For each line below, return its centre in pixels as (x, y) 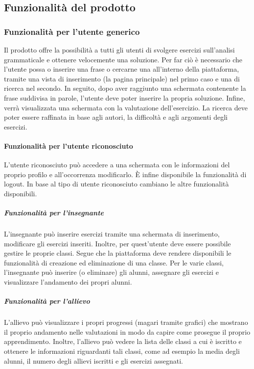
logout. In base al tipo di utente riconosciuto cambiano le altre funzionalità (116, 184)
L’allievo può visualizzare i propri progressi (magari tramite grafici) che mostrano (126, 322)
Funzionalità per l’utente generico (72, 31)
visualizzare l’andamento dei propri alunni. (68, 282)
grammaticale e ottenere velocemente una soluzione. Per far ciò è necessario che (123, 59)
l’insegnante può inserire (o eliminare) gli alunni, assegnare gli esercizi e (111, 272)
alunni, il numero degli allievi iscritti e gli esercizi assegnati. (93, 360)
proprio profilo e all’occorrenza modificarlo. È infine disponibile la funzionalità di (125, 174)
